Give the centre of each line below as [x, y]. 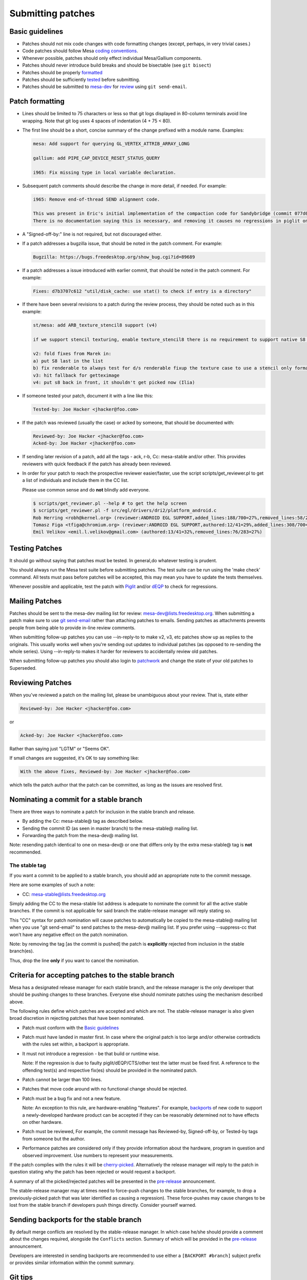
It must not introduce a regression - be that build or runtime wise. [91, 1053]
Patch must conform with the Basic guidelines [71, 1028]
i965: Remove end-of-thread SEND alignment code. [96, 199]
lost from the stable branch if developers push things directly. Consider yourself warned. [103, 1205]
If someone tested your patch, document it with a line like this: [88, 396]
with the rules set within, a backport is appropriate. [76, 1044]
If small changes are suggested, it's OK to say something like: [74, 758]
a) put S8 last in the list [68, 361]
